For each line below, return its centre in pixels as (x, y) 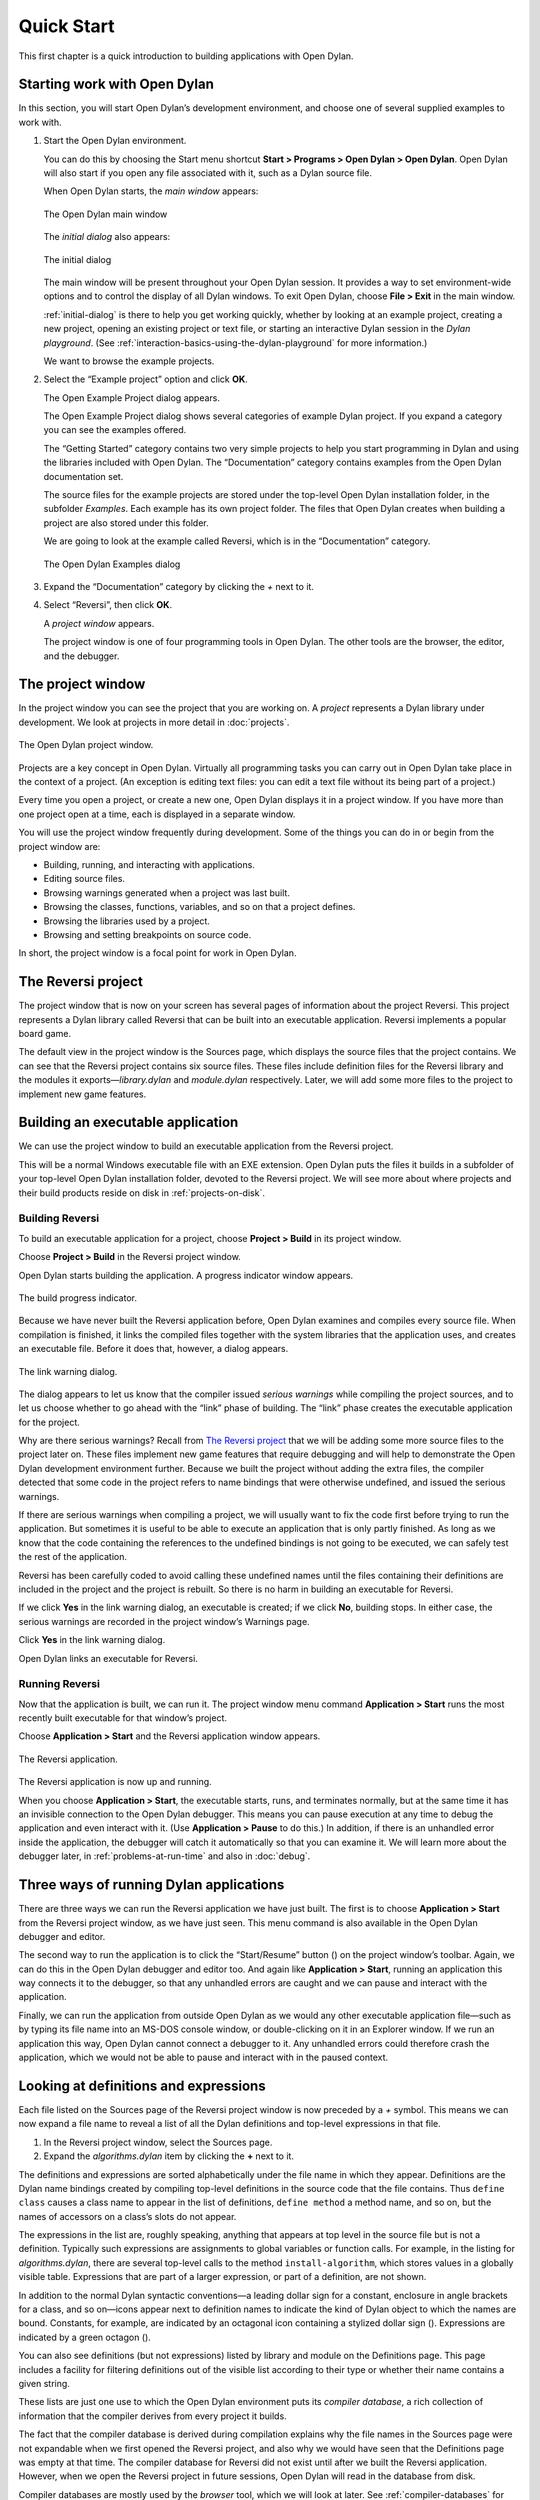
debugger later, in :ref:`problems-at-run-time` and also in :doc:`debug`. (164, 1856)
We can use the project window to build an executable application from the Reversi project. (206, 1146)
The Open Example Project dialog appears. (131, 397)
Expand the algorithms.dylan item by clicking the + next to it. (169, 2156)
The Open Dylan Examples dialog (112, 564)
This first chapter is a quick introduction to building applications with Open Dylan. (186, 56)
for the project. (49, 1422)
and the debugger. (81, 656)
